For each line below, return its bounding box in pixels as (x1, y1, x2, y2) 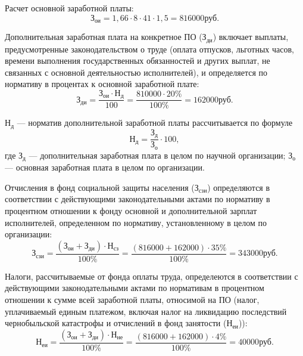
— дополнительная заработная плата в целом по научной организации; (29, 148, 286, 161)
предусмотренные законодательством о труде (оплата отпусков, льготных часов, (5, 42, 294, 55)
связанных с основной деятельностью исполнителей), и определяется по (5, 66, 267, 78)
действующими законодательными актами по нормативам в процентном (5, 281, 264, 294)
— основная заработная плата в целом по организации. (5, 161, 205, 174)
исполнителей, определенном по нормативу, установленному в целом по (5, 216, 267, 228)
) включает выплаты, (213, 30, 289, 43)
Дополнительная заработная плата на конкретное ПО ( (5, 30, 202, 43)
